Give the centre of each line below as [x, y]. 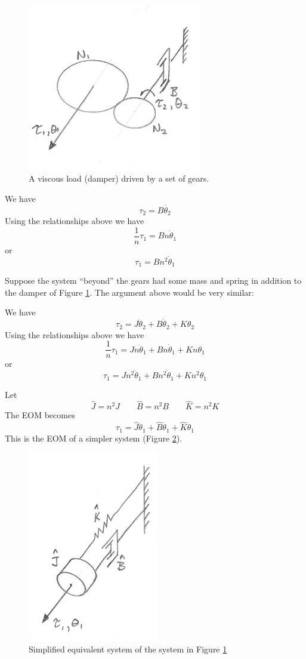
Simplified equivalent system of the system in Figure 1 [128, 649]
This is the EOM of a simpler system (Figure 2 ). [94, 438]
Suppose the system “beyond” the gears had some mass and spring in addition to [153, 281]
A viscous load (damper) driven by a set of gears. [119, 178]
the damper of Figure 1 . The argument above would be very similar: [129, 292]
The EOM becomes [40, 415]
